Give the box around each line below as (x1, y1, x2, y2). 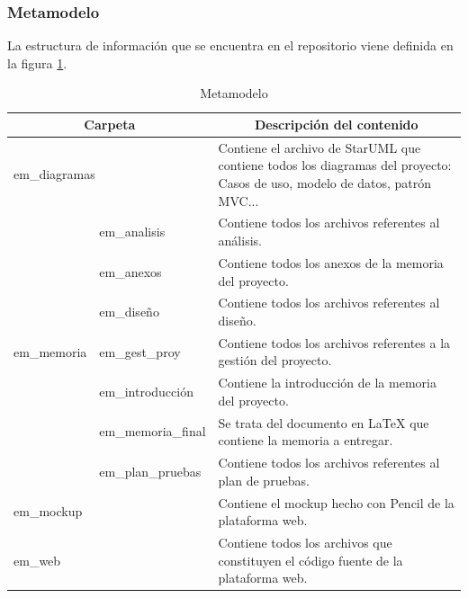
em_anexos (99, 262, 162, 281)
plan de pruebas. (218, 470, 310, 489)
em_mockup (13, 502, 83, 521)
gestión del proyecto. (218, 351, 332, 370)
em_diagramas (13, 165, 95, 183)
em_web (13, 550, 61, 569)
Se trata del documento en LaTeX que (218, 413, 429, 432)
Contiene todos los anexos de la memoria (218, 253, 444, 272)
